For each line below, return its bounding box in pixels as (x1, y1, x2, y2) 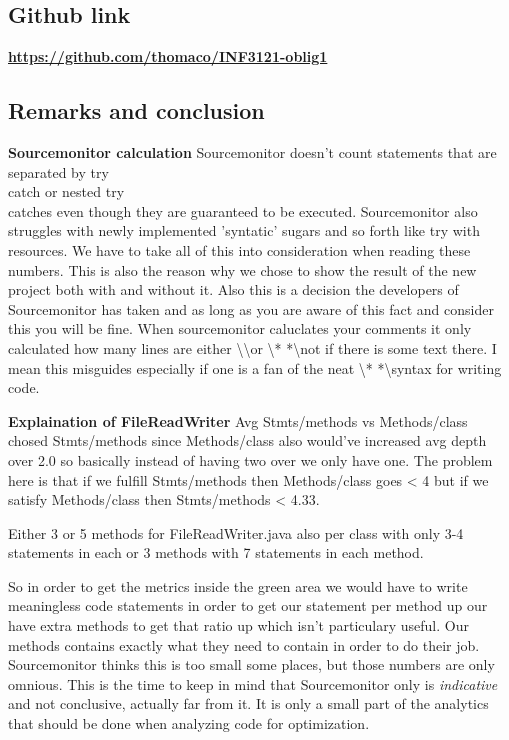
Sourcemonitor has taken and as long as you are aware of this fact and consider (8, 298, 494, 319)
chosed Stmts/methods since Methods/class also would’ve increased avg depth (8, 430, 487, 451)
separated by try (8, 161, 109, 182)
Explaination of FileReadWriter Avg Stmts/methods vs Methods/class (8, 410, 468, 431)
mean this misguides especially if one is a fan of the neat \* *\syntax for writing (8, 357, 502, 378)
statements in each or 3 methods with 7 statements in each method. (8, 542, 424, 563)
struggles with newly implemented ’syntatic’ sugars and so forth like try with (8, 220, 480, 241)
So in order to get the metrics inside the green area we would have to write (8, 575, 468, 596)
